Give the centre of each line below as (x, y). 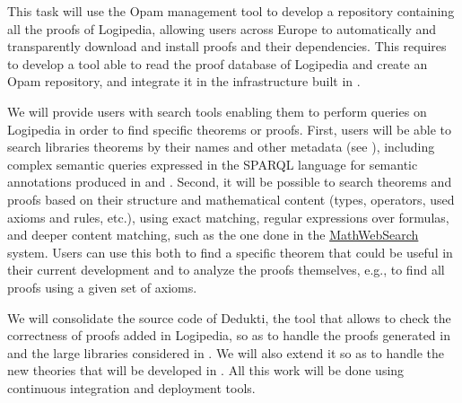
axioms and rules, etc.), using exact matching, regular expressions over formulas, (228, 217)
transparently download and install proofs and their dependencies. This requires (227, 46)
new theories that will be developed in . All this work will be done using (206, 370)
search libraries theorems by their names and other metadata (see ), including (221, 147)
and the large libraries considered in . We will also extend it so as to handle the (226, 352)
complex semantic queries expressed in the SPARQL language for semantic (213, 164)
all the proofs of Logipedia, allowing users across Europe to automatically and (222, 28)
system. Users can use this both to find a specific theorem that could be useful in (230, 252)
